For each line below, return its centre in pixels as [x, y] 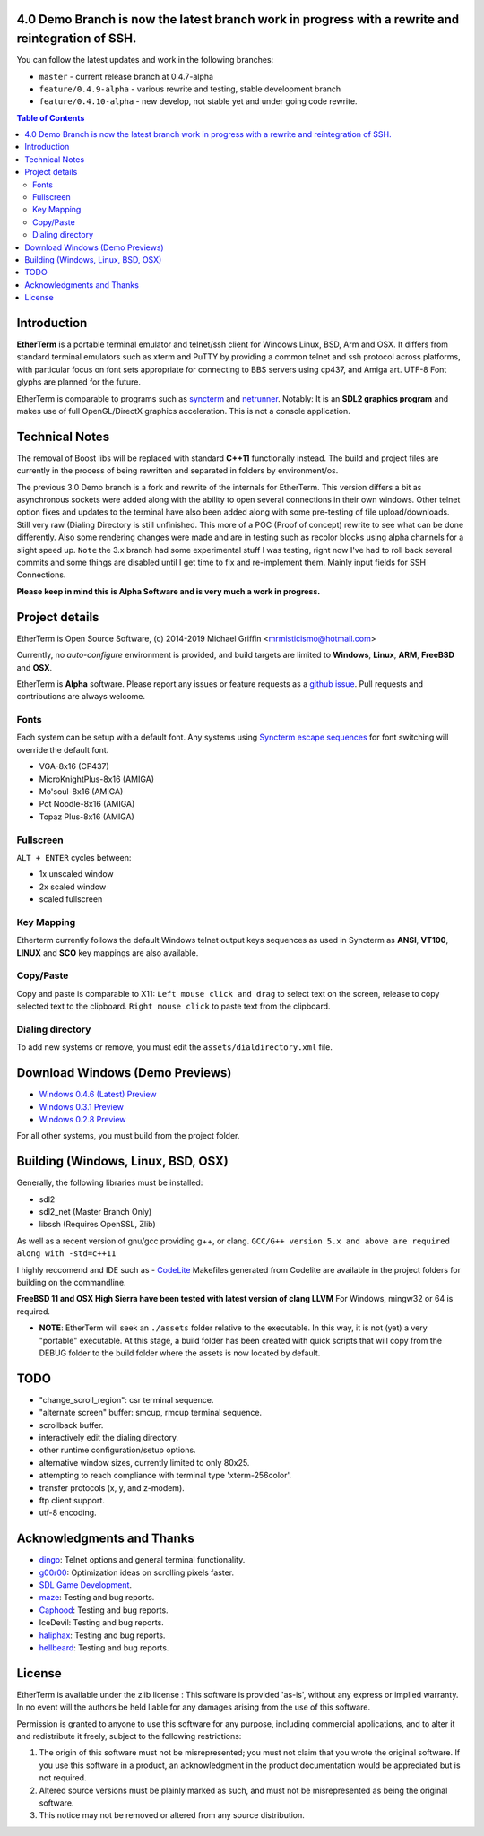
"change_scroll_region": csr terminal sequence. [126, 1399]
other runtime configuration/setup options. [117, 1450]
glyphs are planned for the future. [79, 382]
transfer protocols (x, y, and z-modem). [112, 1487]
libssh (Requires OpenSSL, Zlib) [97, 1225]
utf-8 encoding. [68, 1513]
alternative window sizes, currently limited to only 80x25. [144, 1462]
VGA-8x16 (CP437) [74, 766]
